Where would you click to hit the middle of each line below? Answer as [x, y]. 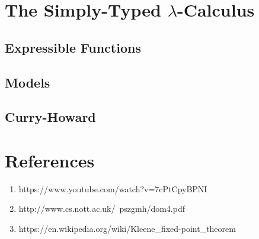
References [50, 160]
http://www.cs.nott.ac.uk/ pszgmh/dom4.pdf [102, 209]
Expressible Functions [73, 47]
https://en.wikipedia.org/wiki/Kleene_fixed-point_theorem [127, 229]
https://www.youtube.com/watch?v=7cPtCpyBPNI [113, 188]
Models [28, 82]
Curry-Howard [50, 117]
